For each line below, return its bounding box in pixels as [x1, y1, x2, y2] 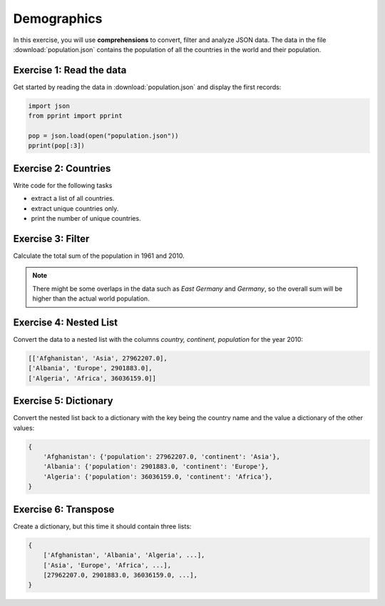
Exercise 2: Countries [13, 162, 111, 174]
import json [28, 102, 71, 110]
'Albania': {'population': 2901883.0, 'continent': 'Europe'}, [43, 463, 269, 471]
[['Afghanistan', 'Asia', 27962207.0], [28, 355, 168, 362]
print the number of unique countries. [31, 214, 142, 223]
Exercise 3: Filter [13, 232, 90, 245]
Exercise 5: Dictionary [13, 395, 113, 407]
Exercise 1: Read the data [13, 64, 127, 76]
